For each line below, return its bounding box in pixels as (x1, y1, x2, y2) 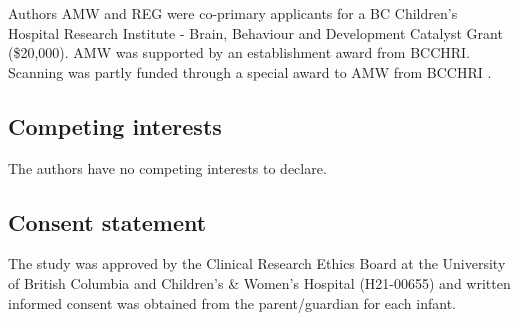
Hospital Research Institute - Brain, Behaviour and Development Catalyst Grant (8, 22, 503, 43)
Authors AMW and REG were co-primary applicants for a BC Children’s (8, 3, 458, 23)
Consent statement (8, 206, 207, 237)
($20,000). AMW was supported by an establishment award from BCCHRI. (8, 42, 471, 63)
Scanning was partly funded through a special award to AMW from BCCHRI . (8, 61, 492, 82)
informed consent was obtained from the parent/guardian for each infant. (8, 292, 456, 313)
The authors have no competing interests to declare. (8, 157, 327, 178)
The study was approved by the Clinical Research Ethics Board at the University (8, 253, 506, 274)
